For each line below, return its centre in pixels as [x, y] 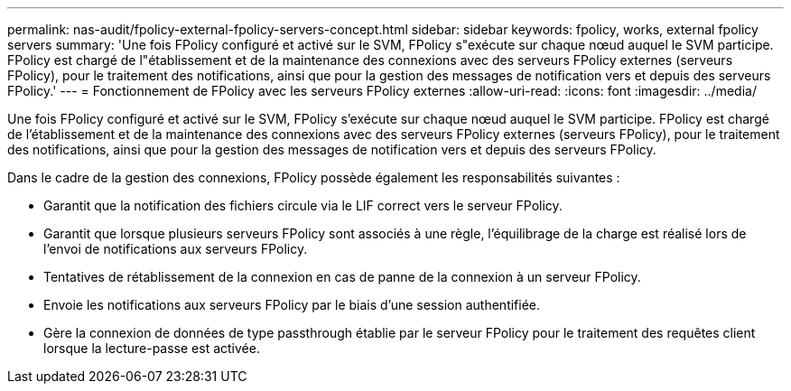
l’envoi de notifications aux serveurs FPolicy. [176, 249]
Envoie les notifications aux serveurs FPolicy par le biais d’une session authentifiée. [292, 305]
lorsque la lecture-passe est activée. [152, 348]
